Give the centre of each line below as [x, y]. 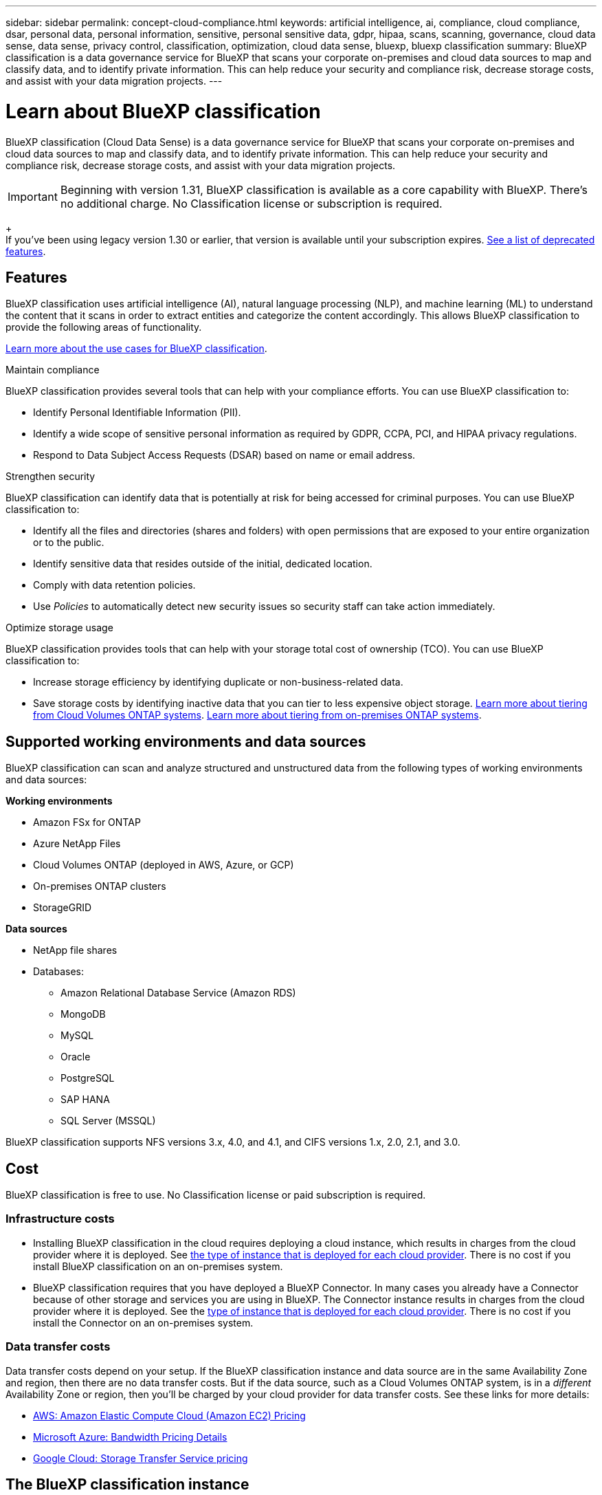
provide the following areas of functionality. [104, 327]
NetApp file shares [75, 950]
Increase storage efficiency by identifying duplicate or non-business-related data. [218, 682]
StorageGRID [63, 908]
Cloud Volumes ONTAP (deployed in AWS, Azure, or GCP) [164, 865]
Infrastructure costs [60, 1219]
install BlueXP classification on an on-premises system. [158, 1266]
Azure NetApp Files [77, 844]
